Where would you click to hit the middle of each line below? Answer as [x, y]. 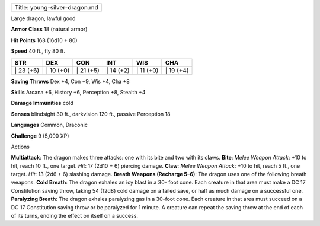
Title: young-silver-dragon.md [56, 7]
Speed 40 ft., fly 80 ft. [38, 51]
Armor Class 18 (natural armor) [49, 29]
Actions [20, 147]
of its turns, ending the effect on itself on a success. [75, 216]
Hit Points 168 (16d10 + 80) [44, 40]
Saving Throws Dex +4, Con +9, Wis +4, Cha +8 [70, 81]
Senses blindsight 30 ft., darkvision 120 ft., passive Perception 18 [91, 114]
